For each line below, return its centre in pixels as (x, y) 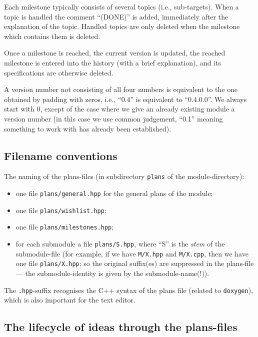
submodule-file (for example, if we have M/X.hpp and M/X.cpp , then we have (132, 253)
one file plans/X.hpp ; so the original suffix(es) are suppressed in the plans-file (135, 263)
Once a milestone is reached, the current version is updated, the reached (115, 53)
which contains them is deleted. (52, 36)
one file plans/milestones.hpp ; (65, 227)
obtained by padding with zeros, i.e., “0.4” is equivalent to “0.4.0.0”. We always (125, 99)
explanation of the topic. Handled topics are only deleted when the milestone (122, 26)
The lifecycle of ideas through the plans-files (121, 327)
